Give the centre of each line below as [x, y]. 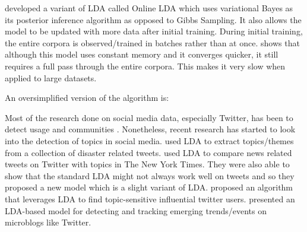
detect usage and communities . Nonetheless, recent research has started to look [150, 129]
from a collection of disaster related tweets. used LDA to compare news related [148, 152]
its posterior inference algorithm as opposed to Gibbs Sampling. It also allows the [153, 19]
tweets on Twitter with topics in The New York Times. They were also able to [147, 164]
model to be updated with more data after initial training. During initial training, [154, 31]
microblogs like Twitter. [48, 222]
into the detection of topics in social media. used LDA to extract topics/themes [149, 140]
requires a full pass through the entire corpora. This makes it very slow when [145, 66]
